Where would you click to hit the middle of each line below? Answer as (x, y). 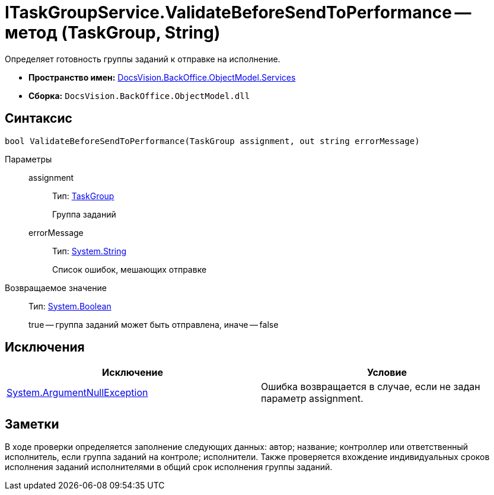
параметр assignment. (312, 399)
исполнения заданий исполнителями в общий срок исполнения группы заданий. (169, 467)
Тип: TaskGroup (83, 196)
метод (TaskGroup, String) (113, 33)
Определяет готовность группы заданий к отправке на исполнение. (143, 59)
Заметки (32, 424)
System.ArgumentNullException (77, 393)
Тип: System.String (90, 251)
